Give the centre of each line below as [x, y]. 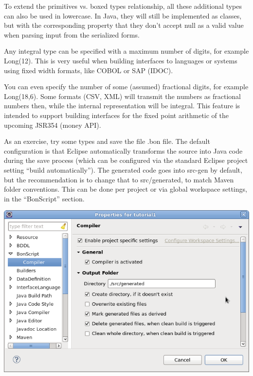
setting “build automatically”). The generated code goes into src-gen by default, [123, 169]
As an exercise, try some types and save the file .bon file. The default [107, 141]
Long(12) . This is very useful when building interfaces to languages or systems [121, 60]
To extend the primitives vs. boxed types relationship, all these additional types [123, 6]
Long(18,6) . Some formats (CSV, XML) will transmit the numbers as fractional [122, 96]
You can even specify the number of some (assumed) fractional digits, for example [126, 87]
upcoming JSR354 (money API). [53, 125]
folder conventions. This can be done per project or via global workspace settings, [126, 189]
